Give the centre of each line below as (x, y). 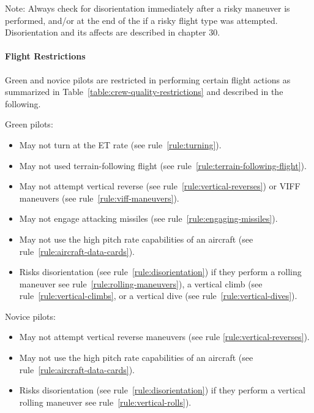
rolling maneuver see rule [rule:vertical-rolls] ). (105, 402)
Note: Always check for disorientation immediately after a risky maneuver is (148, 8)
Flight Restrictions (45, 56)
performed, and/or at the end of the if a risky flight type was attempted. (141, 20)
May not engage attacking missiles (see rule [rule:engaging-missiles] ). (148, 218)
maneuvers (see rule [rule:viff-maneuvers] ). (99, 198)
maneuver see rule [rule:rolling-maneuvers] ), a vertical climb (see (141, 283)
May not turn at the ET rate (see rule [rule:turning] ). (120, 144)
